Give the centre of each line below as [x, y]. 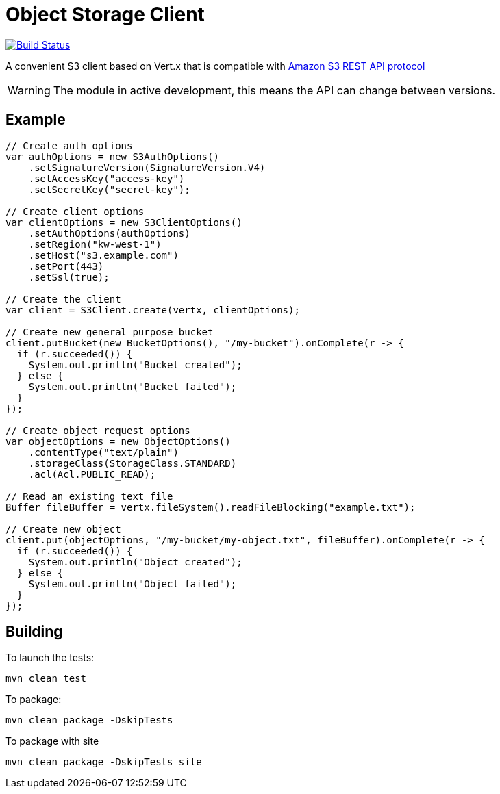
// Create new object [63, 529]
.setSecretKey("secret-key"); [109, 189]
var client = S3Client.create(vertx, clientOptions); [153, 310]
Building [34, 632]
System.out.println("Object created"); [135, 562]
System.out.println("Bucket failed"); [133, 386]
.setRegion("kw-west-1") [95, 244]
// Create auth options [69, 145]
